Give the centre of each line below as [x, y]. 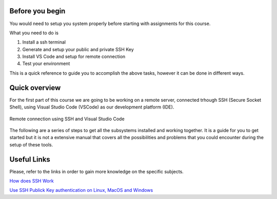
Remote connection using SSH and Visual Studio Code [67, 119]
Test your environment [46, 63]
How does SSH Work [32, 181]
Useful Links [30, 159]
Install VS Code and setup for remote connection [74, 57]
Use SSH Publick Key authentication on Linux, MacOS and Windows [81, 190]
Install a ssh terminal [44, 42]
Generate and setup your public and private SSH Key [78, 49]
